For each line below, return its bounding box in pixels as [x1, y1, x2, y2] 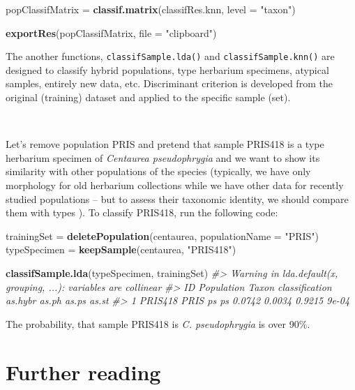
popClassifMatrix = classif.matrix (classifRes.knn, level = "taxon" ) [6, 2, 296, 16]
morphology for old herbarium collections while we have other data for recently [6, 178, 344, 192]
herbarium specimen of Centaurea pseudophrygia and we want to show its [6, 150, 320, 165]
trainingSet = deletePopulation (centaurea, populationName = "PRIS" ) [6, 228, 319, 243]
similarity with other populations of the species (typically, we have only [6, 164, 311, 179]
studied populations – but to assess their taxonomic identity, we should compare [6, 191, 349, 206]
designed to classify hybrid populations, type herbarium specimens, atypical [6, 62, 329, 77]
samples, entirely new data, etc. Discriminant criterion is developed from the [6, 76, 333, 91]
